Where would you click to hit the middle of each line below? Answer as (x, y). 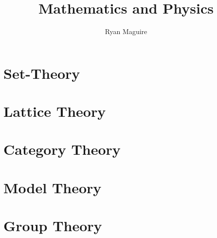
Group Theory (53, 226)
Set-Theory (42, 73)
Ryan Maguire (126, 31)
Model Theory (53, 187)
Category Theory (62, 149)
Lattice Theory (55, 111)
